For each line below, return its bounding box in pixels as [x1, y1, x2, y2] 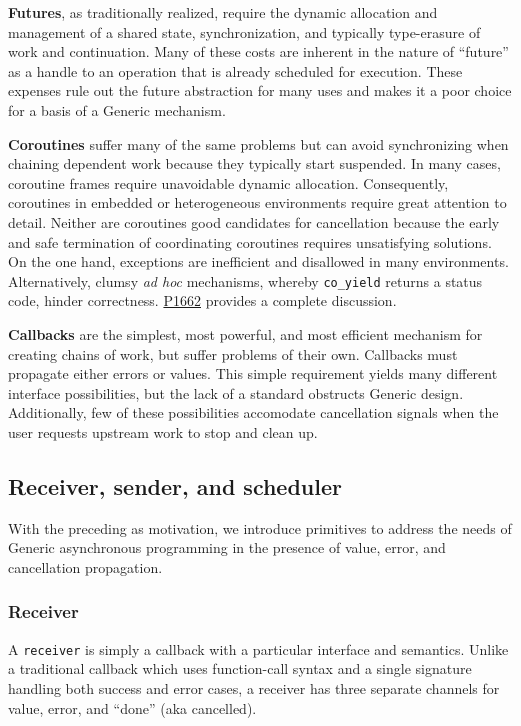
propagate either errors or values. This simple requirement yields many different [8, 363, 498, 384]
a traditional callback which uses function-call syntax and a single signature [8, 658, 472, 679]
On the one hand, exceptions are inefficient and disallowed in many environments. [8, 251, 509, 272]
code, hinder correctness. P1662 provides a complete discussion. [8, 290, 397, 311]
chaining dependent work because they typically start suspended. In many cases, [8, 153, 501, 174]
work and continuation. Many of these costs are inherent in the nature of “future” [8, 41, 509, 62]
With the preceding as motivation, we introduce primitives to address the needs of [8, 517, 512, 538]
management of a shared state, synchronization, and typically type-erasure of [8, 21, 481, 42]
